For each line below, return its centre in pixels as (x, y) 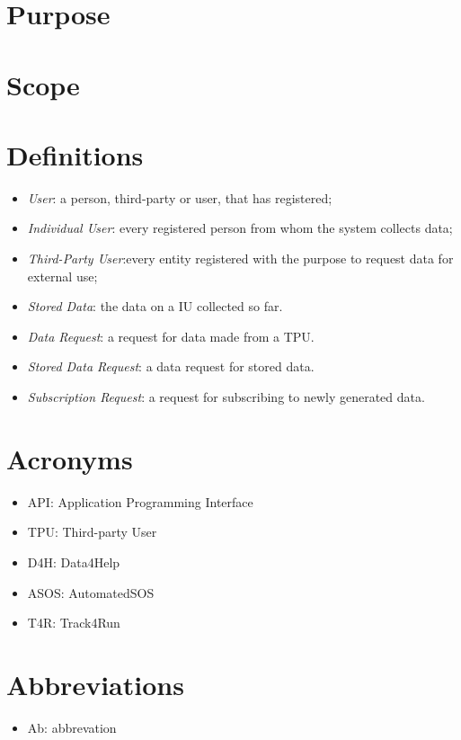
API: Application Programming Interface (140, 501)
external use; (62, 276)
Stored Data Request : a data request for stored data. (171, 366)
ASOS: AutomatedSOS (91, 592)
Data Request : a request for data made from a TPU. (171, 336)
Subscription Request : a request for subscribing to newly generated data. (226, 397)
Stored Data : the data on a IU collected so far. (155, 306)
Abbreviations (95, 684)
